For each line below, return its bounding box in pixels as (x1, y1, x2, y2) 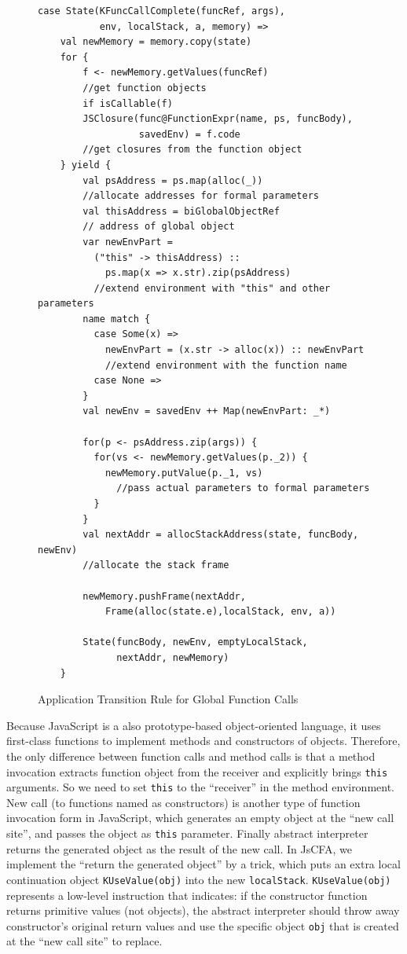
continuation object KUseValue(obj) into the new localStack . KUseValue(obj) (6, 871, 391, 887)
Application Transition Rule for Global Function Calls (38, 691, 299, 707)
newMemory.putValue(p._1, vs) (104, 467, 263, 479)
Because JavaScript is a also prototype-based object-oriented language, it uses (6, 717, 381, 733)
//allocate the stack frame (82, 560, 229, 571)
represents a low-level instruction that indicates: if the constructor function (6, 886, 368, 903)
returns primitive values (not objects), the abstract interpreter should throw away (6, 902, 400, 919)
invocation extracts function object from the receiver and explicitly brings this (6, 763, 388, 780)
